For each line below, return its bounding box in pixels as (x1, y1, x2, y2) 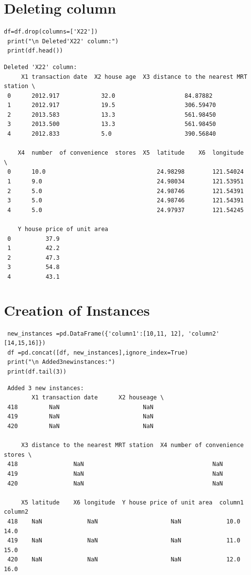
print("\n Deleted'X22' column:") (7, 37, 119, 45)
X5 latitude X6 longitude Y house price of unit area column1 (21, 499, 244, 506)
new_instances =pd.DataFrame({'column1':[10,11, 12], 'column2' (7, 330, 219, 337)
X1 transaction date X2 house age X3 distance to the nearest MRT (21, 73, 248, 80)
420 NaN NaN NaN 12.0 (7, 556, 240, 563)
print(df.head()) (7, 47, 63, 54)
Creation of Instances (4, 300, 150, 320)
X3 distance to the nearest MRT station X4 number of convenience (21, 442, 244, 449)
